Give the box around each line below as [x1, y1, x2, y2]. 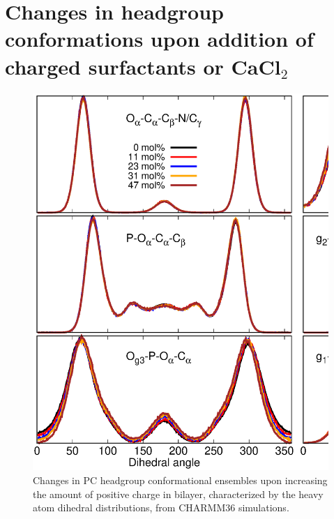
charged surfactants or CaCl [5, 52, 281, 80]
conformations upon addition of [5, 24, 314, 53]
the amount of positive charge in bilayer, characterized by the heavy [33, 486, 324, 501]
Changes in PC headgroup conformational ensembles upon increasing [33, 472, 328, 487]
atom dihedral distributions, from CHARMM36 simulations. [33, 500, 289, 515]
